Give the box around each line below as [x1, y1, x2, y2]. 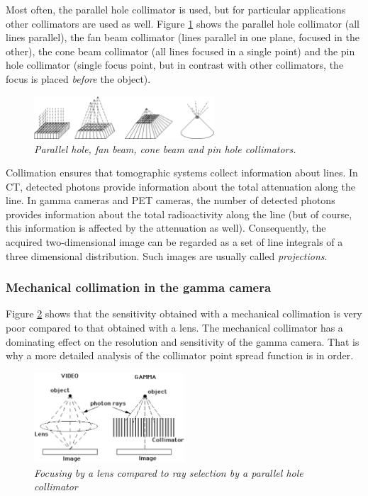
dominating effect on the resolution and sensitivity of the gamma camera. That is [6, 334, 359, 349]
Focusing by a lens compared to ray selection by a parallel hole [34, 465, 303, 480]
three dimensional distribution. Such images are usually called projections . [6, 248, 328, 263]
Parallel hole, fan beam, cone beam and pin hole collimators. [34, 141, 296, 156]
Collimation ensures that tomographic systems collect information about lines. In [6, 165, 358, 180]
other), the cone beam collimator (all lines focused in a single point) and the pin [6, 43, 355, 58]
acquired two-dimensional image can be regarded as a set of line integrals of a [6, 235, 343, 249]
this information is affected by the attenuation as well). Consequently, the [6, 220, 326, 235]
